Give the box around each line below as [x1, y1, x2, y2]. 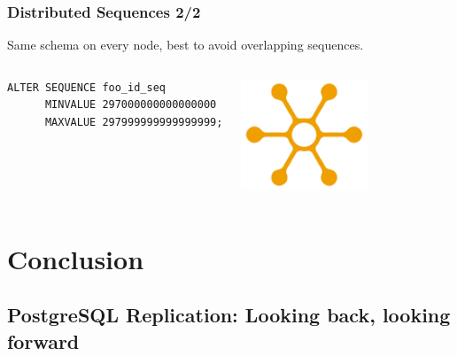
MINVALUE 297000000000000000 [44, 98, 217, 112]
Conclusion [7, 240, 144, 276]
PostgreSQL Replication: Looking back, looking [7, 301, 451, 329]
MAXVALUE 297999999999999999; [44, 116, 223, 128]
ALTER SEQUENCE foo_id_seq [7, 81, 166, 94]
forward [7, 327, 80, 354]
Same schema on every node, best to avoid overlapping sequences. [7, 35, 364, 54]
